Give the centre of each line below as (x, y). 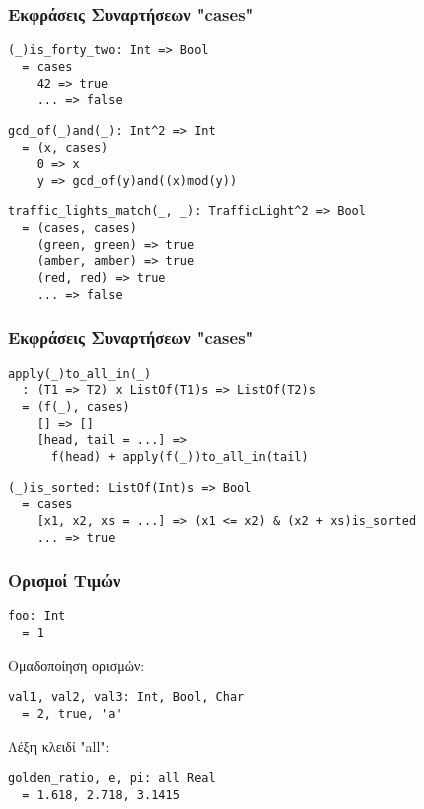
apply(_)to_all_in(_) (80, 373)
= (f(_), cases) (76, 406)
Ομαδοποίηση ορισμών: (76, 664)
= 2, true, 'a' (72, 713)
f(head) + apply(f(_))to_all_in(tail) (179, 456)
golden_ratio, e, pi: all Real (112, 778)
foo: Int (37, 616)
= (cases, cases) (79, 228)
